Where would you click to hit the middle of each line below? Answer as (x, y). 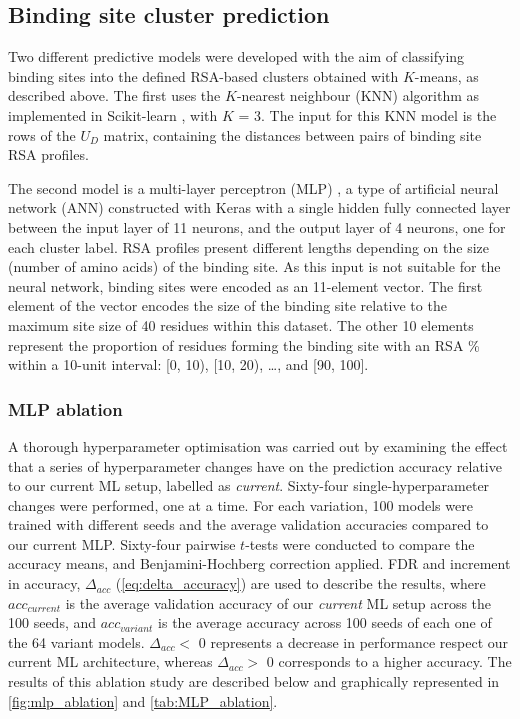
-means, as (446, 75)
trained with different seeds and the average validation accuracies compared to (248, 524)
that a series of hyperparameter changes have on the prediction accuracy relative (255, 465)
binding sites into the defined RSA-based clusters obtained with (203, 75)
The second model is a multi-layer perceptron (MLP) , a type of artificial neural (253, 187)
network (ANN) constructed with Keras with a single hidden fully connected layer (259, 207)
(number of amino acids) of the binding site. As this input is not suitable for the (254, 266)
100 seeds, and (52, 622)
